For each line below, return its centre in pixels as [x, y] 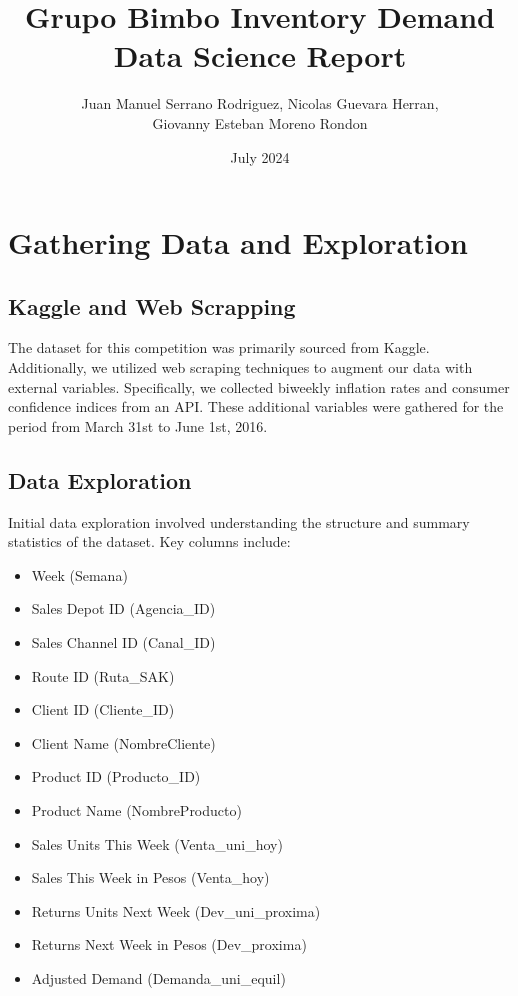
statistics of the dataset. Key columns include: [149, 541]
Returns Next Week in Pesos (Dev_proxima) [169, 944]
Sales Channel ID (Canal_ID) [123, 642]
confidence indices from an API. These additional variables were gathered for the [256, 406]
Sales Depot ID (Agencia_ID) [123, 608]
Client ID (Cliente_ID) [103, 709]
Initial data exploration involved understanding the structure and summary [239, 521]
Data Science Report [260, 55]
